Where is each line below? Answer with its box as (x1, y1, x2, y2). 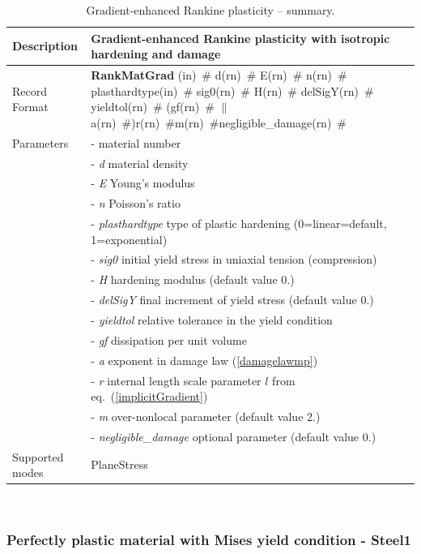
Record (12, 82, 48, 99)
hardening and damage (91, 45, 221, 62)
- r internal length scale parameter (91, 371, 262, 389)
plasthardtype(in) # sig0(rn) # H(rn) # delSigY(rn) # (91, 82, 374, 99)
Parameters (12, 134, 69, 151)
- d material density (91, 154, 189, 171)
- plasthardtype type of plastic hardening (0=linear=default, (91, 215, 387, 232)
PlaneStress (91, 456, 148, 473)
